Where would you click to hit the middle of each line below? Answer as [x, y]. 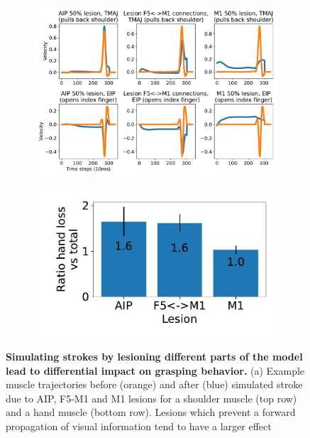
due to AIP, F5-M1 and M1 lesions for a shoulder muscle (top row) [151, 398]
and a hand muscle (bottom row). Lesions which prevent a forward [151, 412]
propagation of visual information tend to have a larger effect [139, 426]
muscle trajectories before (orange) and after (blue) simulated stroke [154, 384]
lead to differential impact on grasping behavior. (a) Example [155, 370]
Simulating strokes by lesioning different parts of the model [154, 357]
